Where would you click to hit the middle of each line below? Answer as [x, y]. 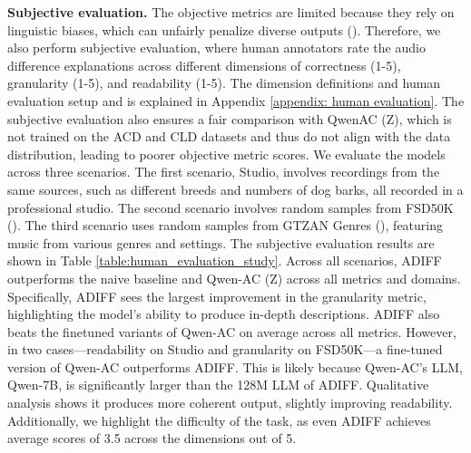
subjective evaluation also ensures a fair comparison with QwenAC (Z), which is [230, 118]
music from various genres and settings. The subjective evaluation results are [221, 242]
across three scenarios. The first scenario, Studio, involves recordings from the [224, 172]
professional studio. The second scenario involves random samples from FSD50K [231, 207]
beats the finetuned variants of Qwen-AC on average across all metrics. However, [232, 331]
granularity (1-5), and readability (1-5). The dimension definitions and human [224, 83]
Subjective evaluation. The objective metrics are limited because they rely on [231, 12]
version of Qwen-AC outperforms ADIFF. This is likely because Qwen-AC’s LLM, [235, 366]
